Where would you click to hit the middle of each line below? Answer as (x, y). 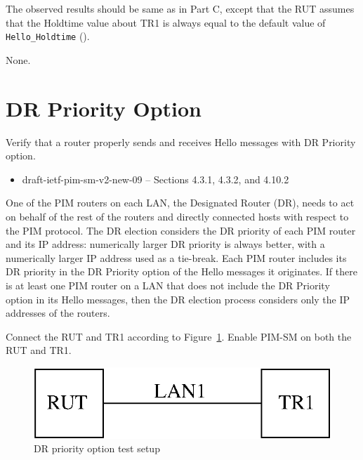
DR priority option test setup (97, 448)
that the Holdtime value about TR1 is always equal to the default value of (166, 22)
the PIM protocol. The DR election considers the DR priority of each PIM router (181, 230)
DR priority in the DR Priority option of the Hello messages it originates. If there (181, 271)
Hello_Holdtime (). (48, 36)
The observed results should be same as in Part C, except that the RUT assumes (180, 8)
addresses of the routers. (58, 313)
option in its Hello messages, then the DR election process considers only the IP (178, 299)
